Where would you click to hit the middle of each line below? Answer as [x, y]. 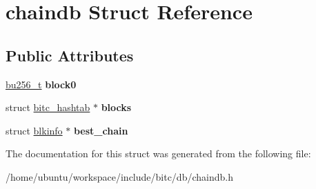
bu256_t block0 [41, 84]
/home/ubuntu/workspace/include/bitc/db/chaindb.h [119, 176]
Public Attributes [70, 55]
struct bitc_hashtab [48, 107]
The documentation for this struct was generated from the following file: [158, 153]
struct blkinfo [34, 130]
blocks [116, 107]
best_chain [101, 130]
